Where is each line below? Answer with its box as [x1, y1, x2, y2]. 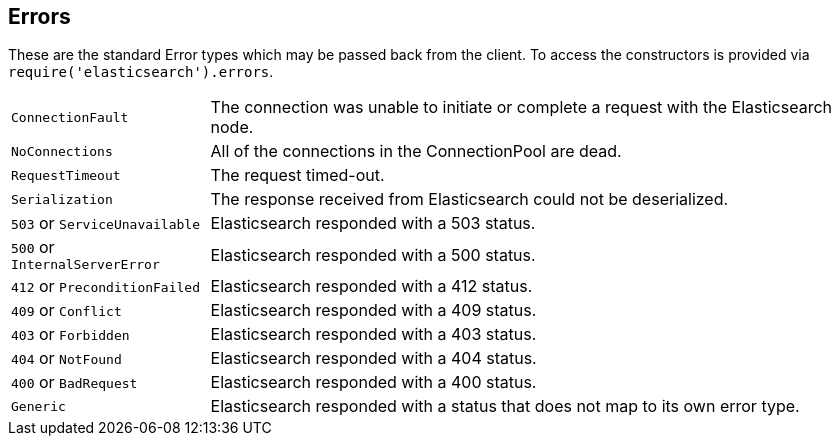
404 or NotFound [11, 348, 122, 369]
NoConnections [11, 143, 113, 159]
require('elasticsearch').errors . [8, 63, 274, 81]
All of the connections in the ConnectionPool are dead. [210, 141, 622, 162]
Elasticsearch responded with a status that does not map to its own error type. [210, 396, 800, 417]
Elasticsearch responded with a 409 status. [210, 300, 537, 321]
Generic [11, 398, 66, 414]
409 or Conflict [11, 300, 122, 321]
